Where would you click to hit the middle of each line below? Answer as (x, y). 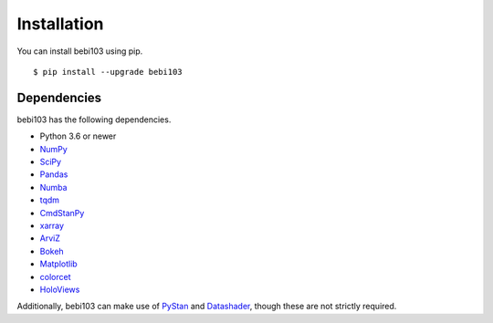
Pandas (54, 174)
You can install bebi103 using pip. (80, 51)
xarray (52, 225)
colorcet (55, 276)
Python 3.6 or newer (78, 136)
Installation (60, 24)
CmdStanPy (62, 213)
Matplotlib (58, 264)
